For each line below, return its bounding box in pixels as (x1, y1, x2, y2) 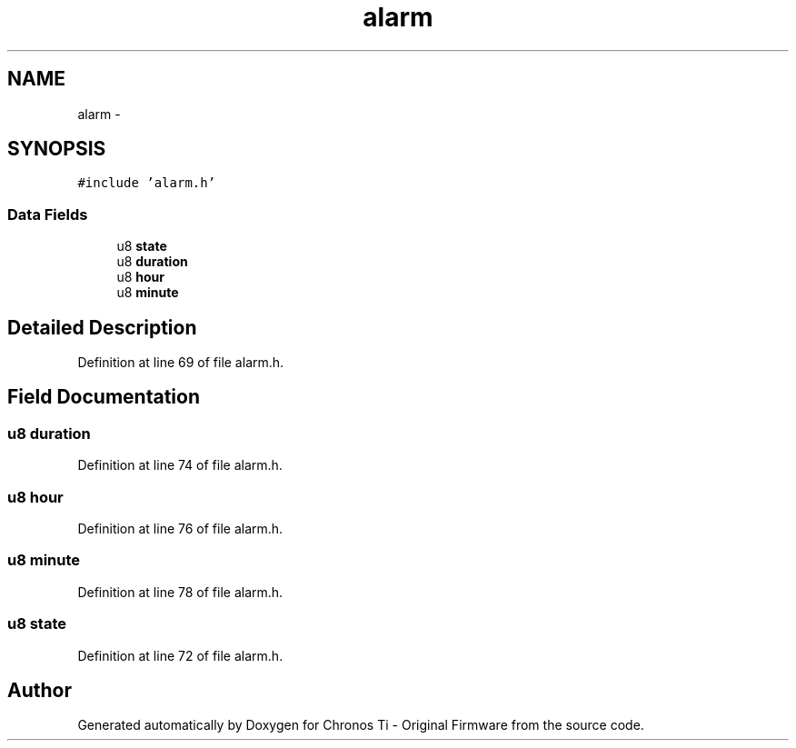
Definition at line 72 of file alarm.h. (77, 647, 284, 663)
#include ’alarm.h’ (77, 175, 216, 191)
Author (7, 678, 72, 702)
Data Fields (7, 204, 88, 224)
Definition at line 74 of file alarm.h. (77, 457, 283, 474)
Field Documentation (7, 385, 200, 409)
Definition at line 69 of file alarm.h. (77, 354, 284, 371)
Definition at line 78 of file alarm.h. (77, 583, 284, 600)
